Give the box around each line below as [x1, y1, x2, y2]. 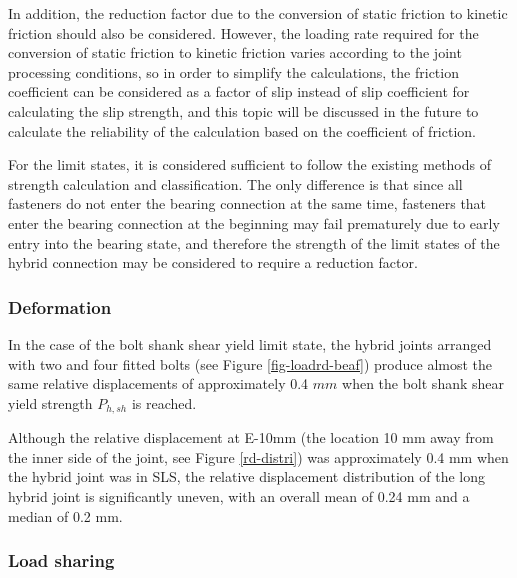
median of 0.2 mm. [8, 505, 123, 526]
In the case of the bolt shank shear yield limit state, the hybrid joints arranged [8, 333, 492, 354]
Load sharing [8, 548, 115, 573]
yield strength [8, 392, 93, 413]
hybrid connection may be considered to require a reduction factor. [8, 252, 418, 273]
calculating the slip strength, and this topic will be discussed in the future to [8, 100, 479, 121]
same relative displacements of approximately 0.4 [8, 373, 309, 394]
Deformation [8, 294, 112, 319]
